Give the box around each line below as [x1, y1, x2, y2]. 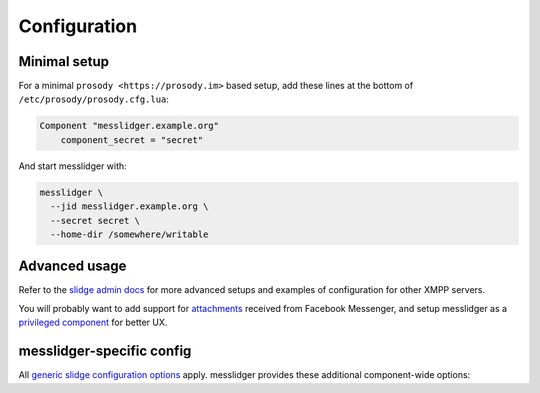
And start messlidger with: [18, 160, 127, 172]
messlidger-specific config [18, 343, 192, 360]
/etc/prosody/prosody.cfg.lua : [18, 93, 170, 105]
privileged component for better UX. [18, 316, 168, 329]
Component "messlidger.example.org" [39, 120, 220, 132]
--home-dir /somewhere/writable [50, 228, 209, 240]
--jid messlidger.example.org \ [50, 201, 209, 212]
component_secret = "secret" [60, 134, 204, 145]
